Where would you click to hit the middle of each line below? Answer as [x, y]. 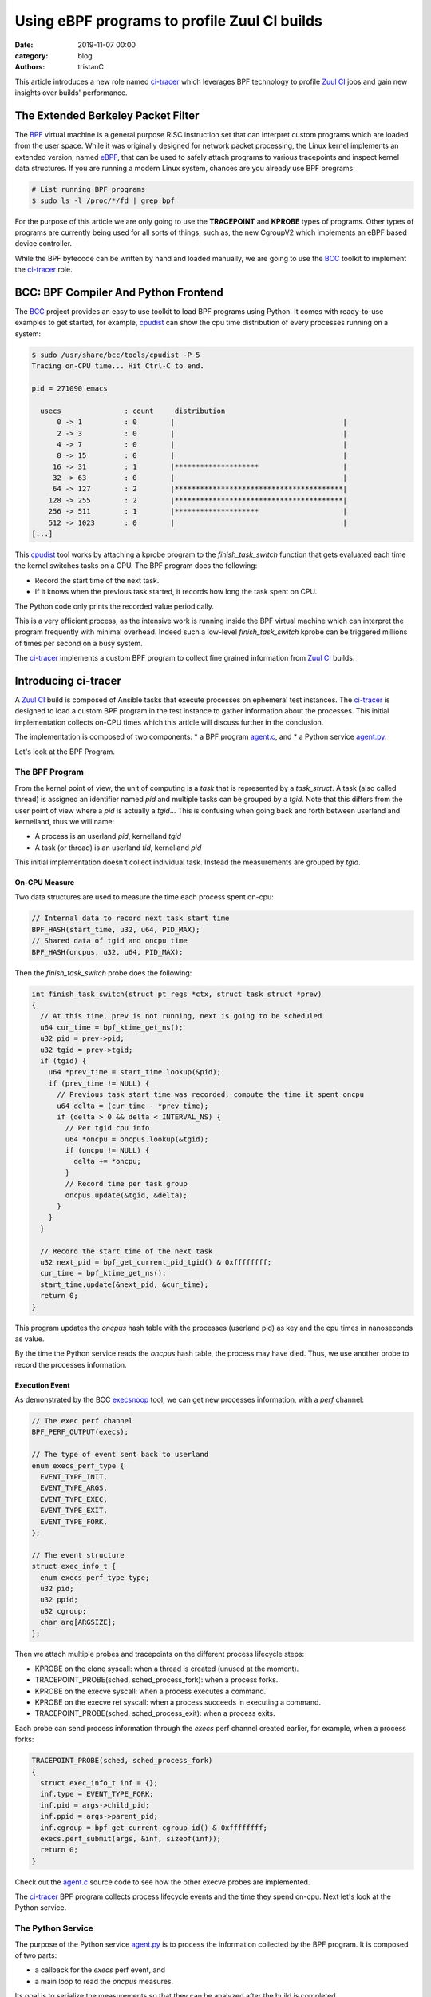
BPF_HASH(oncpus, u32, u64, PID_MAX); [107, 952]
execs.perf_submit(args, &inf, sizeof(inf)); [130, 1838]
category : [32, 55]
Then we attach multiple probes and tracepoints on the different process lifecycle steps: [160, 1654]
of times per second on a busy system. [79, 643]
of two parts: [36, 1955]
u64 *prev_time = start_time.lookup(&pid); [134, 1072]
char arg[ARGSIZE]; [78, 1622]
